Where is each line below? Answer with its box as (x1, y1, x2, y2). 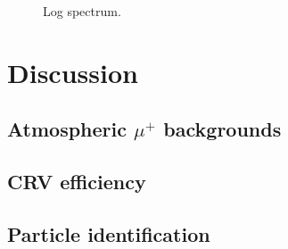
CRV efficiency (7, 168, 146, 195)
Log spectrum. (43, 2, 121, 20)
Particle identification (7, 220, 210, 247)
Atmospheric (7, 115, 127, 143)
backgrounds (163, 115, 282, 143)
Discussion (7, 54, 138, 90)
